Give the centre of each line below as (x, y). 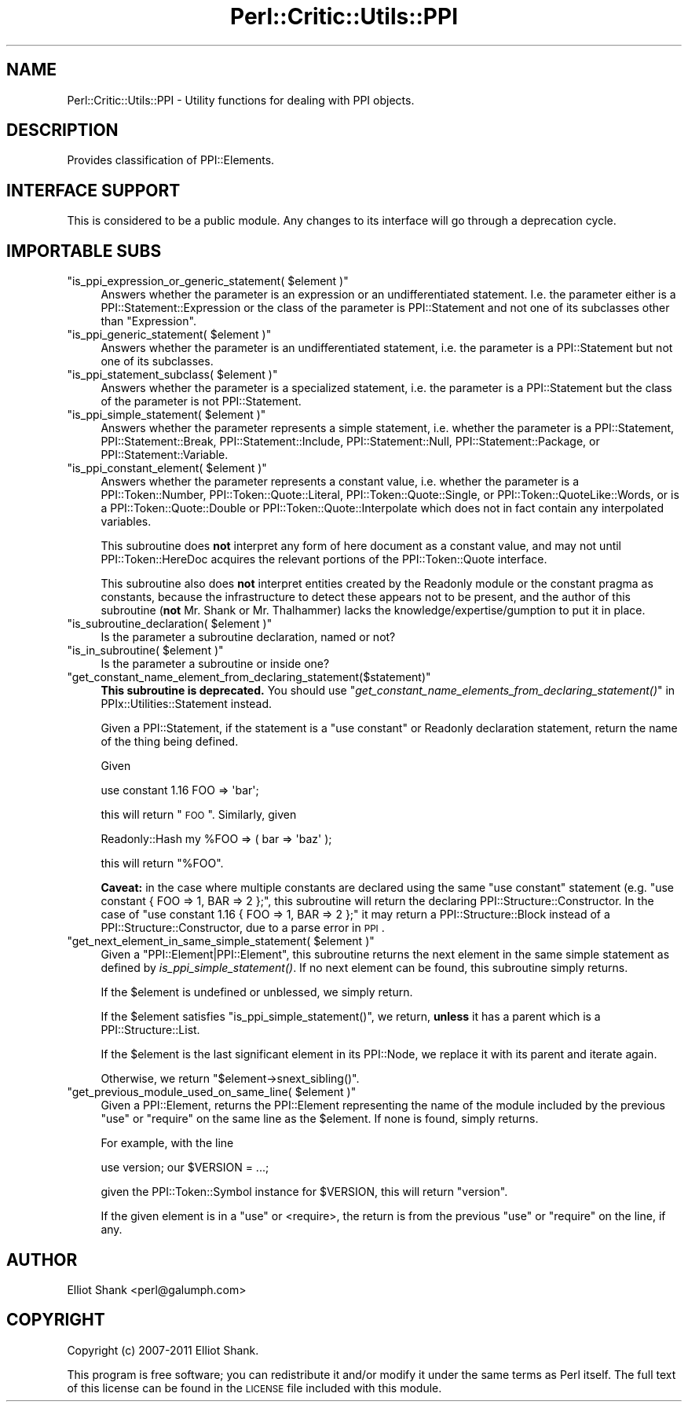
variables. (126, 522)
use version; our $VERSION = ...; (185, 1168)
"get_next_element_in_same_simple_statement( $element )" (221, 941)
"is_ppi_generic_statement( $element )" (169, 335)
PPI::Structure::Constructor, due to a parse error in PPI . (243, 928)
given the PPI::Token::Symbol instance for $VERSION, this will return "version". (304, 1192)
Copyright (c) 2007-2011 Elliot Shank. (163, 1350)
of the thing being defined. (170, 742)
